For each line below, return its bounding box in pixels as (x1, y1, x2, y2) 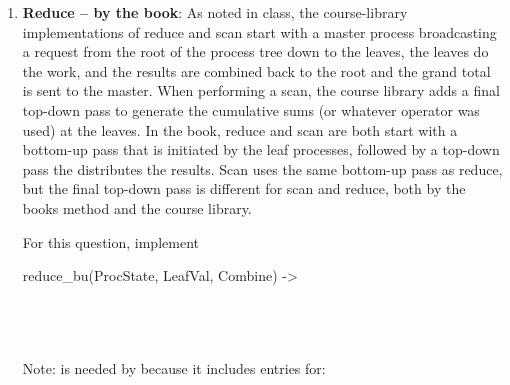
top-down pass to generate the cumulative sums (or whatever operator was (22, 99, 480, 120)
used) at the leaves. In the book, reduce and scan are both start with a (22, 119, 458, 140)
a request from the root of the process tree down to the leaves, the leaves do (22, 41, 489, 62)
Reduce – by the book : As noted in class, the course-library (22, 2, 408, 22)
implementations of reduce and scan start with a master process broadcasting (22, 21, 497, 42)
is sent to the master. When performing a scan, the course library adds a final (22, 80, 500, 101)
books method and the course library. (22, 197, 252, 218)
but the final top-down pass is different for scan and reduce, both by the (22, 178, 466, 199)
